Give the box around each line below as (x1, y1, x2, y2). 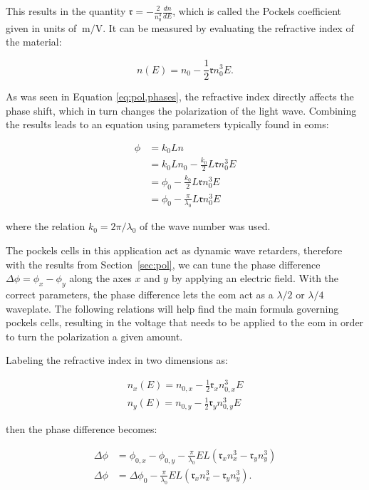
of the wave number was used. (140, 219, 271, 234)
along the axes (69, 271, 132, 286)
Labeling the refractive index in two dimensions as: (6, 353, 229, 367)
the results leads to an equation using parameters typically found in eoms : (6, 117, 329, 132)
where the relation (6, 219, 85, 234)
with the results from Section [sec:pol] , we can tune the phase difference (6, 256, 321, 271)
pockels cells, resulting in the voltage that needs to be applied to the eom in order (6, 315, 364, 330)
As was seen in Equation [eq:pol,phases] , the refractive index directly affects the (6, 89, 354, 104)
